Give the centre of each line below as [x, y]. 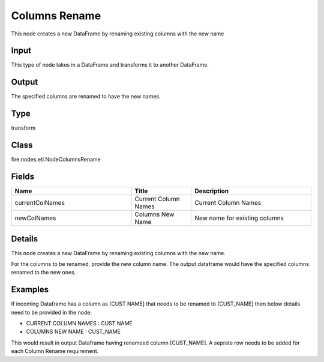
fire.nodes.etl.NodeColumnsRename [56, 160]
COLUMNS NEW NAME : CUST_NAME [73, 332]
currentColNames [40, 203]
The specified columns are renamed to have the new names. [86, 97]
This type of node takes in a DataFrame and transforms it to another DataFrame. [110, 65]
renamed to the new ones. [43, 273]
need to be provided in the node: [52, 312]
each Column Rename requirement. [55, 351]
